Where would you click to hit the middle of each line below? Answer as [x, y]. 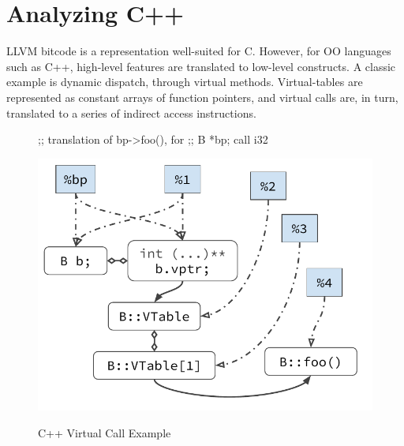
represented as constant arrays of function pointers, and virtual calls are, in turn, [202, 97]
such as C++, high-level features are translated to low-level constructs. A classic [201, 66]
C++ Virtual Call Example [105, 432]
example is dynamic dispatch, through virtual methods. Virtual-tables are [185, 82]
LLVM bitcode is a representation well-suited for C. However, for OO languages [199, 51]
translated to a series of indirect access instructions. [131, 112]
